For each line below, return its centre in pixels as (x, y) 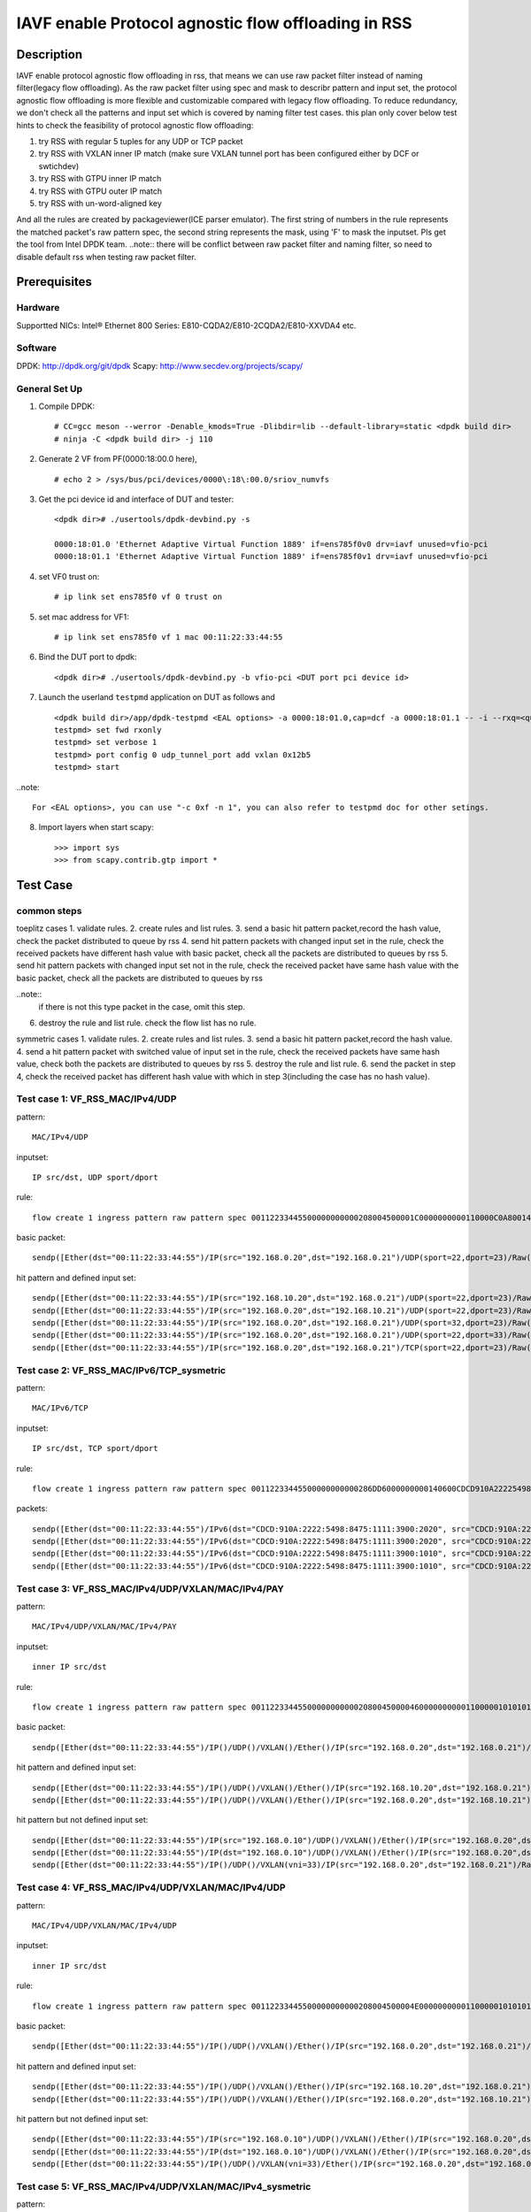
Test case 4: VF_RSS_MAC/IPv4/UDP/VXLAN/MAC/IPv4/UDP (151, 1887)
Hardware (38, 308)
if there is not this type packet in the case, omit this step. (142, 1006)
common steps (49, 910)
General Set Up (50, 388)
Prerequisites (54, 282)
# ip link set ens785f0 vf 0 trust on (139, 597)
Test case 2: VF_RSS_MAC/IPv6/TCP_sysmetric (121, 1370)
